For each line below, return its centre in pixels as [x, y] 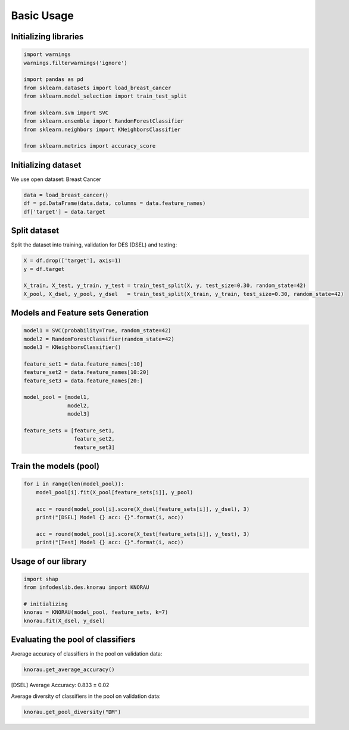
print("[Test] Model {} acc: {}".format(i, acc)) [110, 542]
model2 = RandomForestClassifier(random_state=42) [99, 339]
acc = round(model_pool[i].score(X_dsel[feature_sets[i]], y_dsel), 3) [143, 509]
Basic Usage [42, 15]
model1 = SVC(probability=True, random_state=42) [97, 331]
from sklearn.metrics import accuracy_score [90, 146]
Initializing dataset [46, 165]
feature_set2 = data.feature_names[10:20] [86, 372]
